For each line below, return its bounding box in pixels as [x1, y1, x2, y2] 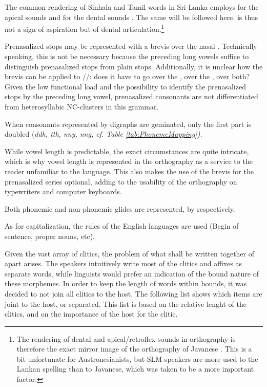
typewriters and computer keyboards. [5, 186, 122, 197]
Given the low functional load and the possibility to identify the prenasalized [5, 81, 246, 91]
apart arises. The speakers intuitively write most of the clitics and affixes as [5, 258, 242, 269]
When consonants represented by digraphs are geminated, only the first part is [5, 118, 252, 129]
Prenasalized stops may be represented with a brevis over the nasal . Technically [5, 41, 257, 51]
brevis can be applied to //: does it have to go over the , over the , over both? [5, 71, 250, 82]
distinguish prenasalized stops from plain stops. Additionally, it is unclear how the [5, 61, 263, 71]
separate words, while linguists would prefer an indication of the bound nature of [5, 268, 259, 279]
